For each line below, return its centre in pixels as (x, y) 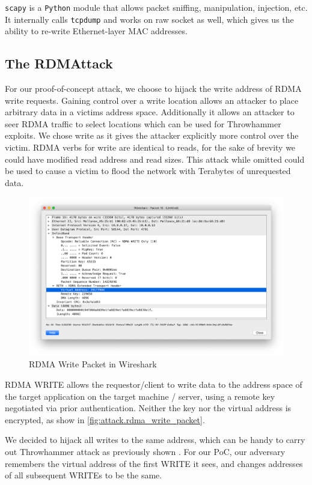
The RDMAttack (59, 63)
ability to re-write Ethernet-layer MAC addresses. (96, 31)
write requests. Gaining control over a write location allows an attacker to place (152, 100)
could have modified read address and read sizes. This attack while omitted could (155, 159)
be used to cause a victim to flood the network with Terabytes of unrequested (148, 171)
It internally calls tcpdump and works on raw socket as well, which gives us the (149, 19)
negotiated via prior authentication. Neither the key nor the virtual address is (148, 408)
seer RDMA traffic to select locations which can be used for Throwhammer (143, 123)
